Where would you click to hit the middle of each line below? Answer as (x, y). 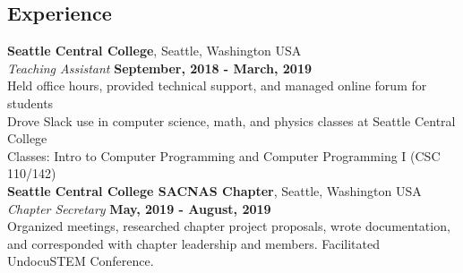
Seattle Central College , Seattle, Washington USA (154, 51)
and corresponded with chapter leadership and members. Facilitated (193, 243)
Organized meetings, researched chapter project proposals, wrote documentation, (229, 226)
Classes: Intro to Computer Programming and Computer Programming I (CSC (224, 155)
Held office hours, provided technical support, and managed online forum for (217, 85)
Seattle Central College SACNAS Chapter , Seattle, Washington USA (214, 190)
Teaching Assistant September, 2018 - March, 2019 (160, 68)
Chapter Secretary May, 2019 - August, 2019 (139, 208)
